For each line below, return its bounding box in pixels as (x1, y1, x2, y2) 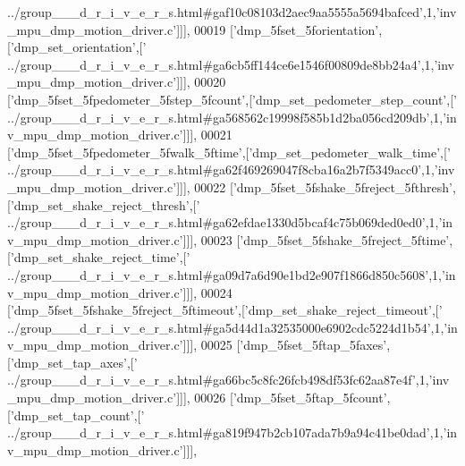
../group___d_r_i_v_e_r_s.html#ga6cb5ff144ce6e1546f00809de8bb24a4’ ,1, (7, 55, 435, 73)
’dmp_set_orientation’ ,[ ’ (10, 38, 147, 56)
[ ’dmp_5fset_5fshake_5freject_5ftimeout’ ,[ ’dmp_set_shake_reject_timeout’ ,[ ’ (7, 301, 443, 319)
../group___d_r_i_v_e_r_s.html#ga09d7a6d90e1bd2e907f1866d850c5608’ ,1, (7, 265, 442, 284)
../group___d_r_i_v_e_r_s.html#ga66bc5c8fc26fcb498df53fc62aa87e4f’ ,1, (7, 370, 429, 389)
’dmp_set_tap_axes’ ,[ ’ (10, 352, 138, 371)
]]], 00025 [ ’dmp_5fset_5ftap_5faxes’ (182, 335, 387, 354)
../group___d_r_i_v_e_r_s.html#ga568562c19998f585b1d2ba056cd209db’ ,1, (7, 107, 444, 126)
